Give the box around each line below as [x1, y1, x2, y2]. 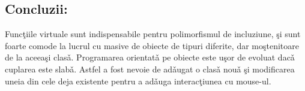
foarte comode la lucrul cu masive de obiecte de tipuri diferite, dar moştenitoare [5, 39, 299, 51]
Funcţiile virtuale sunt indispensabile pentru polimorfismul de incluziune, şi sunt [5, 28, 301, 40]
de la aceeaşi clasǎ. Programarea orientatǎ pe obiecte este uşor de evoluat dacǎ [5, 51, 295, 63]
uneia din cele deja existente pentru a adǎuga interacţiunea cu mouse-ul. [5, 74, 271, 87]
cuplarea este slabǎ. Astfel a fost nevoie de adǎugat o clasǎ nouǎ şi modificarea [5, 62, 295, 75]
